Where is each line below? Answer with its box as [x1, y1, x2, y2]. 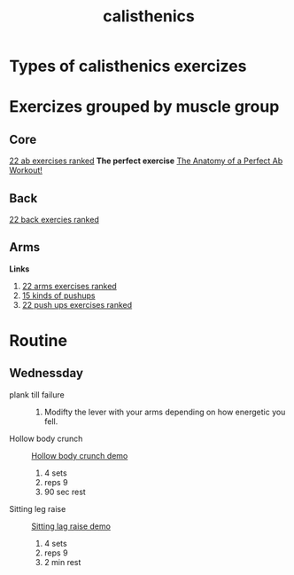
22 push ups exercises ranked [21, 299, 133, 310]
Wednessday [9, 366, 84, 381]
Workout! [9, 165, 43, 176]
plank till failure [9, 389, 65, 400]
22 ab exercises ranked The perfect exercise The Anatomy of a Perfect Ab [9, 155, 283, 166]
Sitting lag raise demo [31, 521, 111, 532]
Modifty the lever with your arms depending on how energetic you [43, 406, 286, 417]
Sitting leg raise [9, 503, 66, 514]
